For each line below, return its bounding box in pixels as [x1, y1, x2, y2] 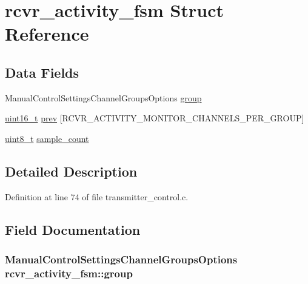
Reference [5, 21, 89, 46]
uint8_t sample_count [5, 132, 89, 144]
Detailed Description [5, 161, 138, 180]
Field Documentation [5, 220, 141, 238]
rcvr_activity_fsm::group [5, 265, 133, 280]
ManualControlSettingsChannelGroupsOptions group [5, 91, 202, 104]
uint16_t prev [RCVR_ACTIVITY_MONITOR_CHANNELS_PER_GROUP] [5, 112, 304, 124]
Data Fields [5, 63, 79, 81]
